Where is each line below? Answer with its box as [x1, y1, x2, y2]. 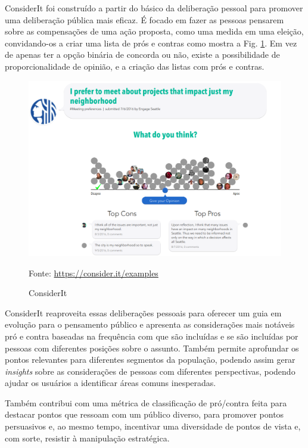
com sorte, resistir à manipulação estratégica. [5, 431, 170, 444]
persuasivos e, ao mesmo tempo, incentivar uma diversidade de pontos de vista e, [5, 420, 301, 433]
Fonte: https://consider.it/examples [29, 266, 158, 279]
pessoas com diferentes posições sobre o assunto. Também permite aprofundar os [5, 341, 299, 354]
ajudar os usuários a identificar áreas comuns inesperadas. [5, 377, 216, 389]
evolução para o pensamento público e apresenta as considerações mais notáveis [5, 318, 295, 331]
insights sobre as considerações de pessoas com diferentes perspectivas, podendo [5, 365, 295, 377]
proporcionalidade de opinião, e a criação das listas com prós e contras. [5, 60, 265, 72]
